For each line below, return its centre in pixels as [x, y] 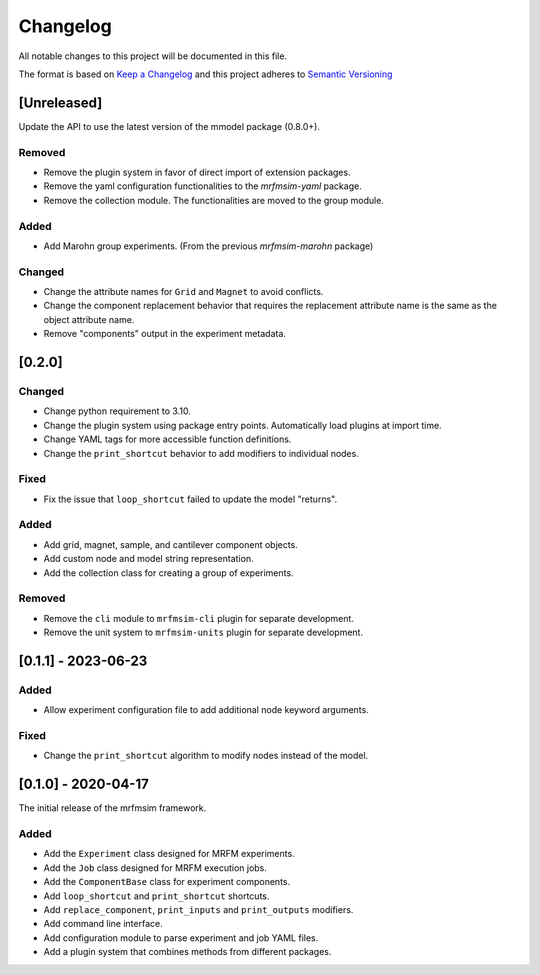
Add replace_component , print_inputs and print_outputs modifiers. [198, 910]
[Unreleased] [60, 102]
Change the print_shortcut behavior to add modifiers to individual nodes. [201, 453]
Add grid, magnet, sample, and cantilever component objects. [171, 544]
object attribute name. [89, 319]
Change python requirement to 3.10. [117, 411]
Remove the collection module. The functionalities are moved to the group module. [214, 200]
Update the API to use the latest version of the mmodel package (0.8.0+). [169, 126]
